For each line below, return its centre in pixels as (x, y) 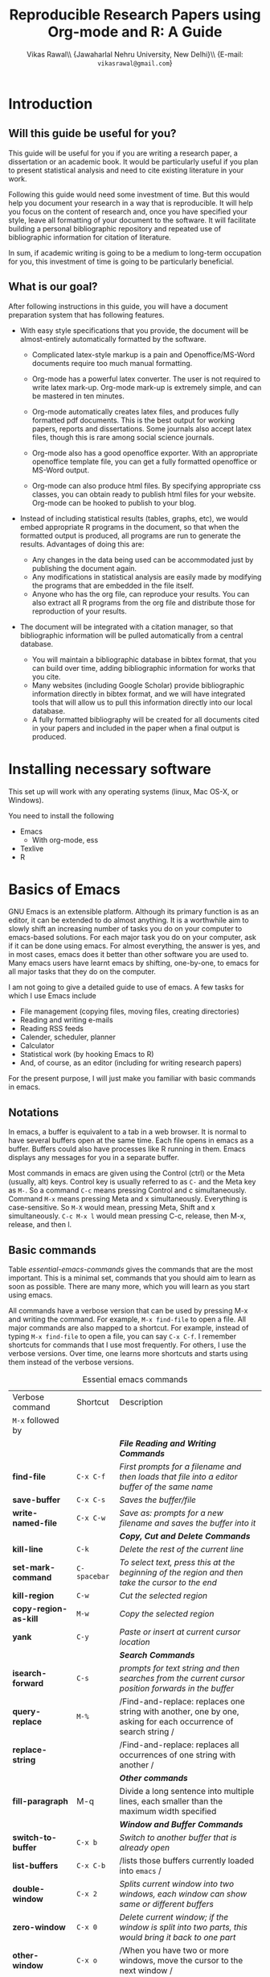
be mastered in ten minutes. (78, 396)
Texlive (32, 848)
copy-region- (40, 1609)
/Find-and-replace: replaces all (179, 1745)
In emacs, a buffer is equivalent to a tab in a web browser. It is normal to (127, 1132)
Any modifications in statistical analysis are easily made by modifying (147, 576)
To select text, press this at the (177, 1563)
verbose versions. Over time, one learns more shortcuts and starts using (128, 1354)
